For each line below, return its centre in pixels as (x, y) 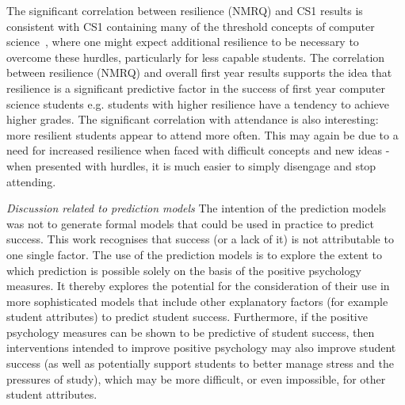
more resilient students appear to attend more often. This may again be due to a (202, 134)
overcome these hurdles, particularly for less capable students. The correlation (196, 57)
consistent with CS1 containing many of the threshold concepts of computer (191, 26)
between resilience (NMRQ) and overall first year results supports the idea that (199, 73)
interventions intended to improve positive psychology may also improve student (201, 348)
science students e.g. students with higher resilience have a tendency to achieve (198, 103)
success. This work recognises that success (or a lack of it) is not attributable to (200, 239)
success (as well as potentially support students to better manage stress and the (200, 363)
